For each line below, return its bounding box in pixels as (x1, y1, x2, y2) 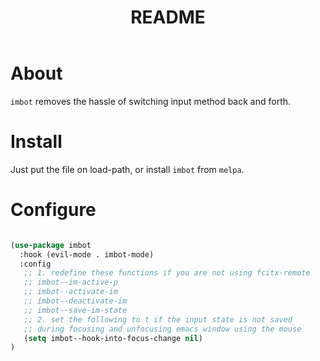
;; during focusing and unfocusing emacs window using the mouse (23, 324, 302, 334)
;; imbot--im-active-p (23, 277, 118, 288)
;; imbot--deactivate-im (23, 296, 128, 306)
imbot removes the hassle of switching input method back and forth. (10, 95, 292, 107)
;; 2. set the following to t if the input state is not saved (23, 314, 293, 325)
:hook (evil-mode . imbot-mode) (19, 249, 155, 260)
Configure (10, 199, 97, 221)
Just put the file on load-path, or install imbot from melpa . (10, 163, 245, 175)
